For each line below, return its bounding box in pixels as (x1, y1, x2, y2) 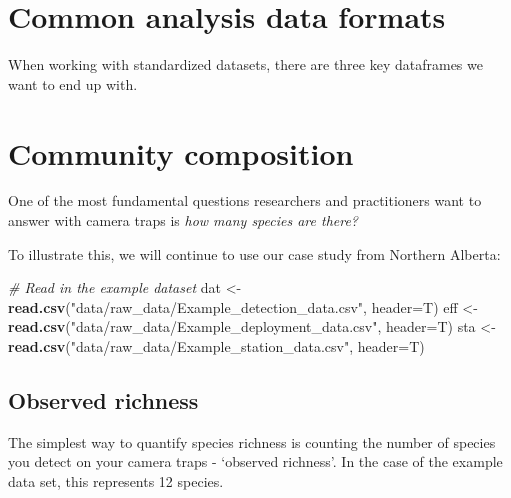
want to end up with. (8, 73, 138, 94)
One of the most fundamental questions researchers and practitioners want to (8, 190, 482, 211)
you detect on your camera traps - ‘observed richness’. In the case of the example (8, 451, 503, 472)
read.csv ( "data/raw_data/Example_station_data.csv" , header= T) (8, 336, 425, 356)
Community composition (8, 132, 354, 173)
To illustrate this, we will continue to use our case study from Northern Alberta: (8, 243, 501, 264)
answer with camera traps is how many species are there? (8, 210, 359, 231)
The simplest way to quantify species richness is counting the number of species (8, 431, 496, 452)
